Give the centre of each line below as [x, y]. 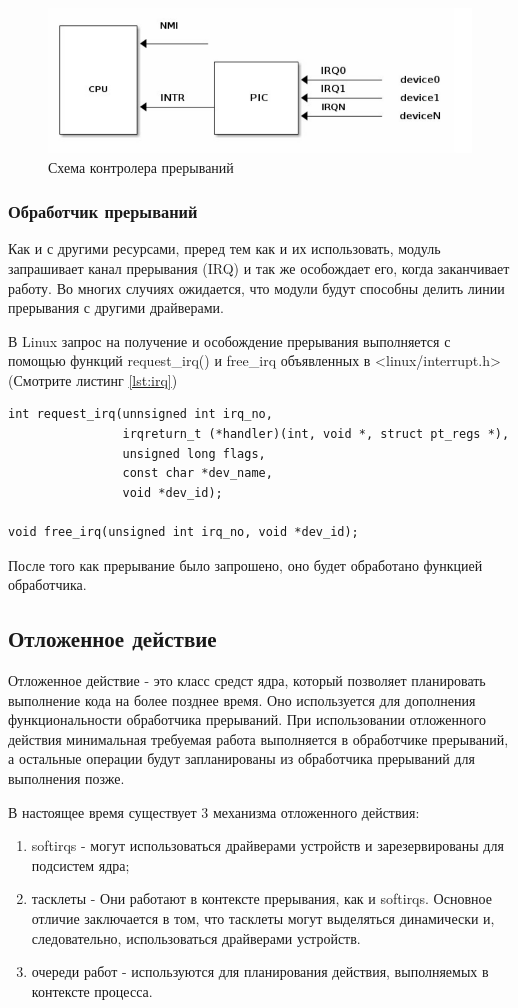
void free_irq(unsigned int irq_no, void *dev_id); [183, 532]
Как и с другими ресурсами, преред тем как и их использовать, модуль [224, 248]
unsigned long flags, [194, 453]
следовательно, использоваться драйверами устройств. [196, 937]
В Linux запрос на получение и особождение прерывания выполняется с [229, 340]
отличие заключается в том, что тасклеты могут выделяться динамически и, [263, 917]
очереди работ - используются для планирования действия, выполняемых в [260, 971]
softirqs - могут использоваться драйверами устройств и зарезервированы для [267, 845]
